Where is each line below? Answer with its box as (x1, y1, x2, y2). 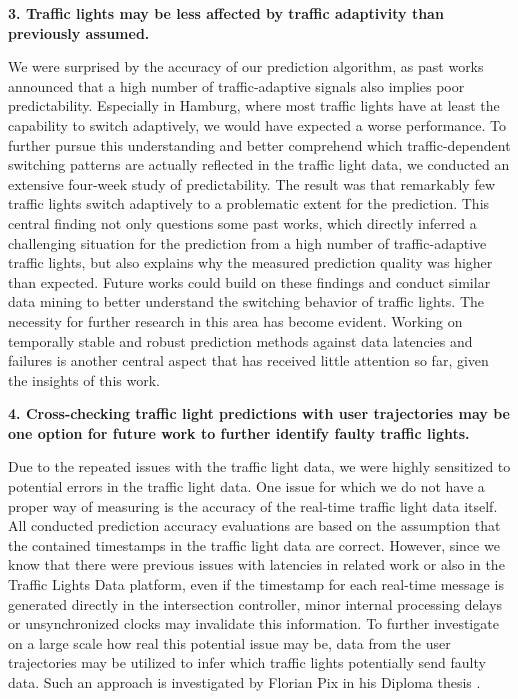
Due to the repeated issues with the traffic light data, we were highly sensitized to (8, 456, 511, 477)
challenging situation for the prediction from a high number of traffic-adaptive (8, 232, 487, 253)
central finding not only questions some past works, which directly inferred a (8, 212, 477, 233)
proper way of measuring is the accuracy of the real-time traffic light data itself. (8, 495, 498, 516)
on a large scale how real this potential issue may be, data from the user (8, 632, 451, 653)
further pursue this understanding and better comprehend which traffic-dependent (8, 134, 511, 155)
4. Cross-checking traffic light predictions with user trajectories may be (8, 403, 510, 424)
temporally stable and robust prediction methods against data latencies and (8, 330, 473, 351)
